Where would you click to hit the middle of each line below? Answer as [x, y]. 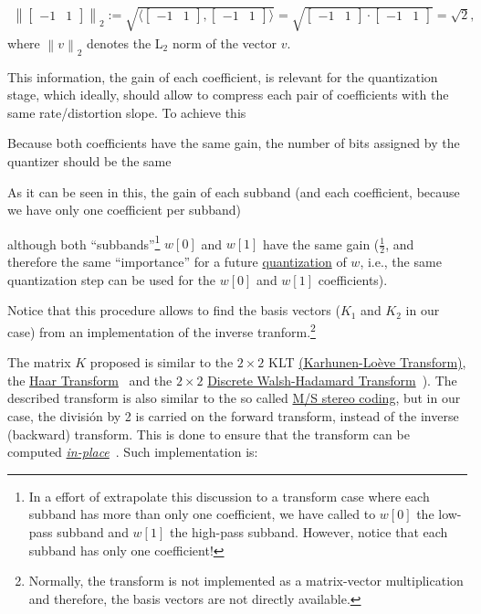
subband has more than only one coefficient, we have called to [202, 514]
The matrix [39, 362]
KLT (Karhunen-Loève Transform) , [367, 362]
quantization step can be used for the [112, 279]
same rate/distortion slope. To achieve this [127, 112]
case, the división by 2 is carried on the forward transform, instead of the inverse [233, 416]
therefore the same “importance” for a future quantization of [177, 262]
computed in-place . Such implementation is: [133, 452]
